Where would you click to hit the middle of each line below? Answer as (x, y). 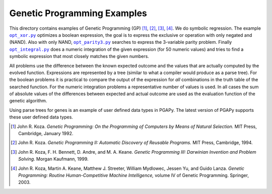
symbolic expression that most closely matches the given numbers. (79, 56)
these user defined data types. (41, 117)
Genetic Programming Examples (78, 13)
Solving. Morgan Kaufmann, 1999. (53, 159)
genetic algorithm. (28, 101)
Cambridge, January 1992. (46, 134)
